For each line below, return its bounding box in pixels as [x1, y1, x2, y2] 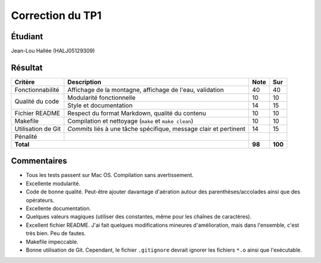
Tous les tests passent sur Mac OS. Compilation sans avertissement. [26, 172, 194, 179]
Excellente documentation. [26, 205, 92, 212]
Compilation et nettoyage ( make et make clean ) [67, 116, 194, 125]
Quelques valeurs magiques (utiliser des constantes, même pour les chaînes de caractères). [26, 213, 252, 220]
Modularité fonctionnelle [67, 93, 136, 102]
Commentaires [11, 156, 68, 166]
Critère [14, 78, 35, 86]
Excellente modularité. [26, 180, 80, 187]
